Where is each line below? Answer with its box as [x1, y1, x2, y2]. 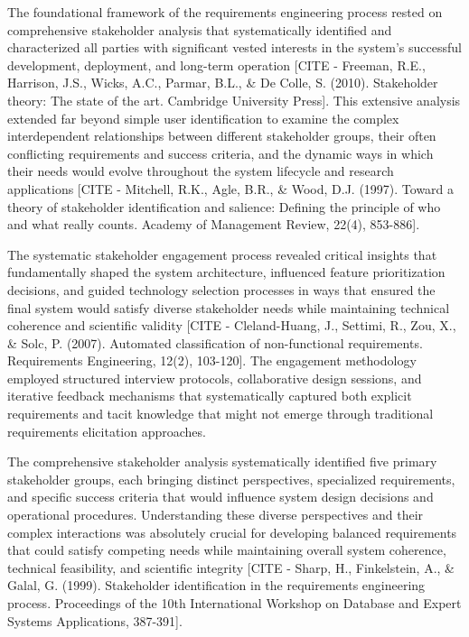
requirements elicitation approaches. [7, 421, 206, 440]
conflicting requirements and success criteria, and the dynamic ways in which [7, 143, 434, 162]
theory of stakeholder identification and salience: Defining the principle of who [7, 197, 441, 216]
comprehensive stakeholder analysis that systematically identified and [7, 20, 392, 39]
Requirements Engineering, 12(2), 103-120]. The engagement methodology [7, 351, 417, 370]
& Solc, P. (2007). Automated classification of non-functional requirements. [7, 333, 423, 352]
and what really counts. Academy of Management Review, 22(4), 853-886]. [7, 215, 420, 234]
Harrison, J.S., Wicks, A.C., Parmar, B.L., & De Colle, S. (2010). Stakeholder [7, 73, 438, 92]
